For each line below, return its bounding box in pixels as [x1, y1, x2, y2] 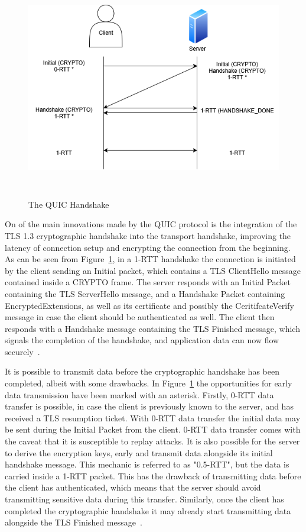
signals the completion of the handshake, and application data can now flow [5, 334, 279, 346]
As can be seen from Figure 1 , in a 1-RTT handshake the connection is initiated [5, 253, 296, 265]
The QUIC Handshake [28, 198, 109, 210]
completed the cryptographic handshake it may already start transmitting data [5, 504, 291, 517]
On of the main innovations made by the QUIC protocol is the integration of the [5, 218, 297, 230]
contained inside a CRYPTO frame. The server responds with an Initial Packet [5, 276, 291, 288]
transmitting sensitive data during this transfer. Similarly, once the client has [5, 493, 284, 505]
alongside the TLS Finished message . [5, 516, 142, 528]
